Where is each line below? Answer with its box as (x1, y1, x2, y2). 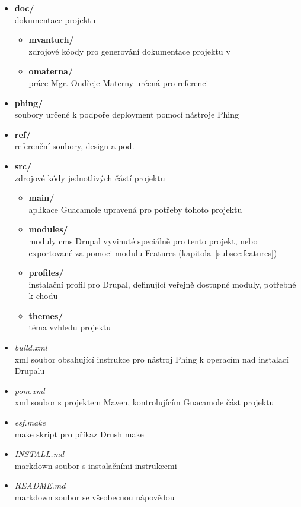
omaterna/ (28, 65, 73, 77)
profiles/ (28, 266, 64, 279)
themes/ (28, 309, 63, 322)
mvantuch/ (28, 33, 74, 46)
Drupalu (14, 364, 45, 377)
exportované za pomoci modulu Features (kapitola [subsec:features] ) (28, 246, 277, 259)
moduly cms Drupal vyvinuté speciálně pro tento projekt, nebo (28, 234, 258, 247)
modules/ (28, 223, 68, 235)
